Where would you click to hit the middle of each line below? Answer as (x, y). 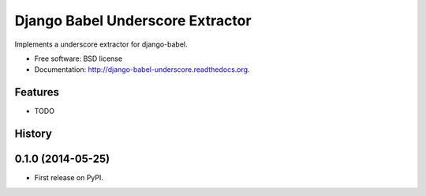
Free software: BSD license (78, 58)
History (34, 134)
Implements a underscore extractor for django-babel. (101, 44)
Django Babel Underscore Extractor (133, 21)
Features (37, 92)
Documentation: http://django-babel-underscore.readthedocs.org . (142, 70)
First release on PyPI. (69, 178)
